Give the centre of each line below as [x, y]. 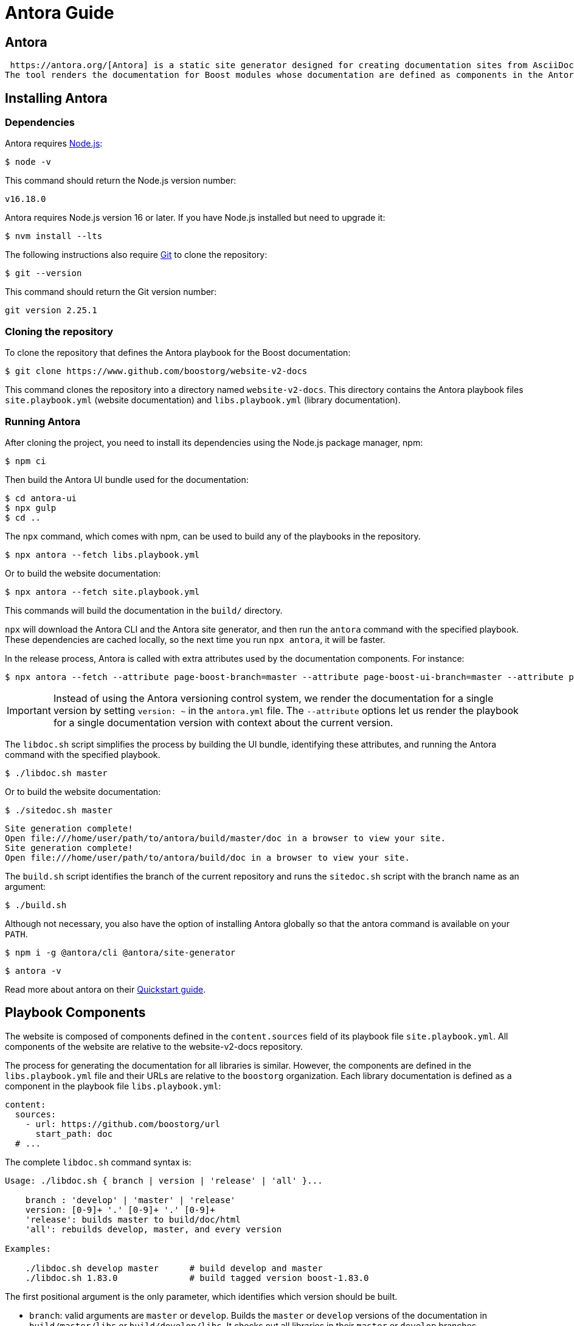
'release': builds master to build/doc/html [133, 1219]
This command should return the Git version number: [111, 292]
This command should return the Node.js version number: [121, 181]
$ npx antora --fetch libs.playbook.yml [102, 554]
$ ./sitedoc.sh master [59, 810]
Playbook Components [75, 1013]
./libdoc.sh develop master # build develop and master [174, 1268]
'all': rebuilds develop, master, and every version [154, 1229]
